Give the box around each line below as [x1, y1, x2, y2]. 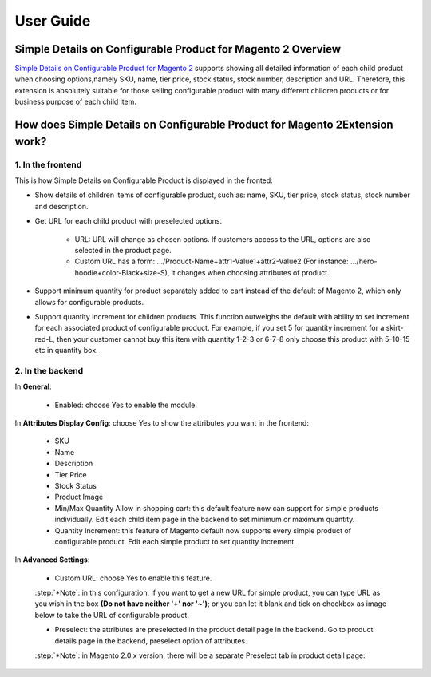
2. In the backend [14, 365, 84, 376]
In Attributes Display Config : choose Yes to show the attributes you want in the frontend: [14, 418, 309, 427]
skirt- [386, 323, 404, 333]
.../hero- [350, 256, 378, 267]
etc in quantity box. [34, 346, 99, 355]
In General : [14, 382, 52, 391]
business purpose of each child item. [14, 97, 137, 107]
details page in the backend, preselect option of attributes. [54, 635, 247, 646]
